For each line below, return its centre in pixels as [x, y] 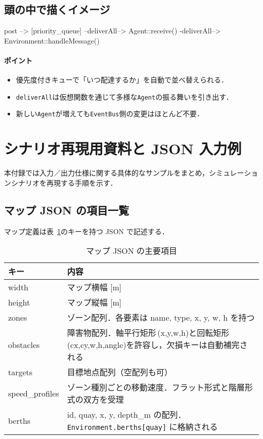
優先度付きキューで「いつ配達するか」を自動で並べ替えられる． [122, 80]
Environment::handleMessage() [52, 40]
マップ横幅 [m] [94, 287]
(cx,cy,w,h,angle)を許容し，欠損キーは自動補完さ [157, 345]
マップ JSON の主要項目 [131, 251]
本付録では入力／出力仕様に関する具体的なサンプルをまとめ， [106, 173]
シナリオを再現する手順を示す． [64, 182]
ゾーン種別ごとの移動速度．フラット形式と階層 [156, 387]
